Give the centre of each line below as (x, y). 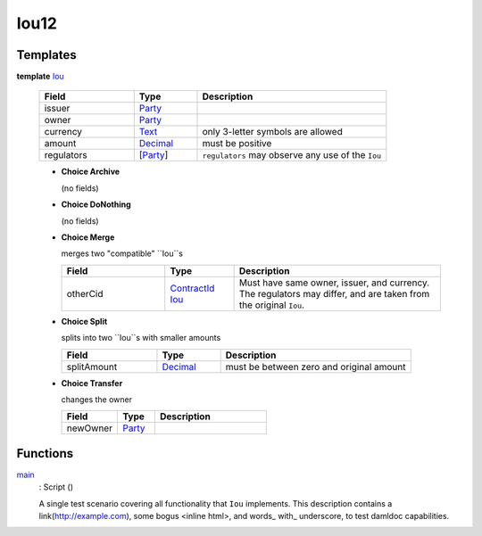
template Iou (40, 77)
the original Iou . (272, 305)
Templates (46, 55)
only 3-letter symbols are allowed (272, 132)
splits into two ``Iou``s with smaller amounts (141, 338)
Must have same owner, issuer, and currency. (334, 283)
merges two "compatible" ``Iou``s (122, 253)
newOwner (90, 428)
